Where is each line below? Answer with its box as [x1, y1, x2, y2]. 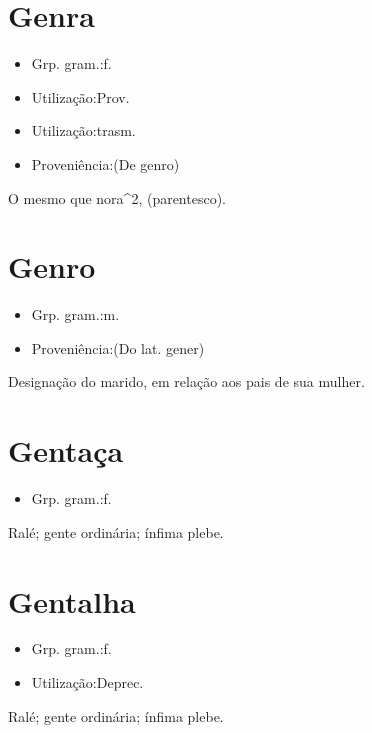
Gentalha [8, 580, 136, 621]
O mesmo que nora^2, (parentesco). [8, 187, 226, 208]
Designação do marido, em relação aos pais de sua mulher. [8, 371, 365, 392]
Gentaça [8, 430, 124, 471]
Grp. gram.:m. [31, 304, 120, 325]
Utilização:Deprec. [31, 672, 144, 693]
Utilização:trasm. [31, 120, 136, 141]
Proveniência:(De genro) [31, 153, 180, 174]
